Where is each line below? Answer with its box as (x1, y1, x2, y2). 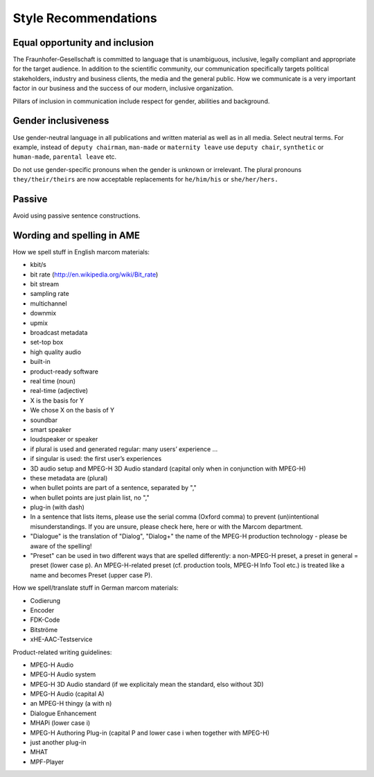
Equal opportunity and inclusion (12, 37, 154, 49)
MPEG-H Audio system (30, 670, 96, 679)
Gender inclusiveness (12, 115, 109, 127)
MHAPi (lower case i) (30, 719, 91, 727)
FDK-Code (30, 616, 60, 624)
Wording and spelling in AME (12, 229, 141, 241)
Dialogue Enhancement (30, 709, 97, 717)
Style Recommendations (12, 10, 157, 26)
